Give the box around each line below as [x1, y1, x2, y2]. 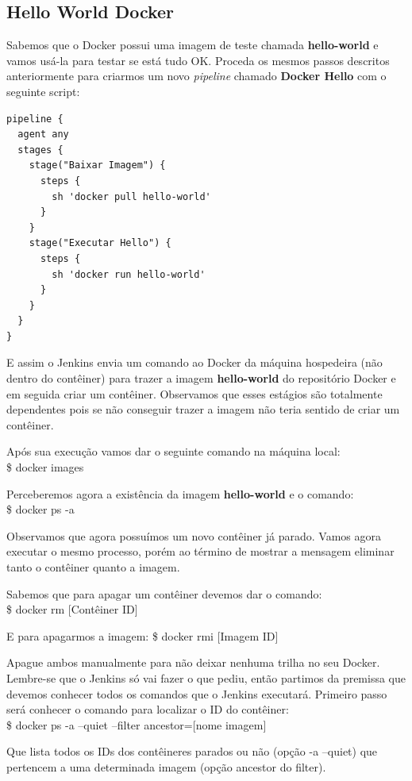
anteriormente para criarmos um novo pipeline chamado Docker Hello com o [6, 67, 387, 84]
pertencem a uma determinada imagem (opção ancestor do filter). [6, 758, 326, 775]
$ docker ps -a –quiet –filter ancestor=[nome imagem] [6, 716, 267, 733]
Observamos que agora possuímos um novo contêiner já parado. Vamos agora [6, 527, 381, 544]
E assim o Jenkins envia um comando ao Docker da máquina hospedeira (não [6, 354, 383, 371]
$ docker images [6, 459, 84, 475]
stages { [17, 144, 64, 156]
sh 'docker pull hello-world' [52, 190, 211, 202]
